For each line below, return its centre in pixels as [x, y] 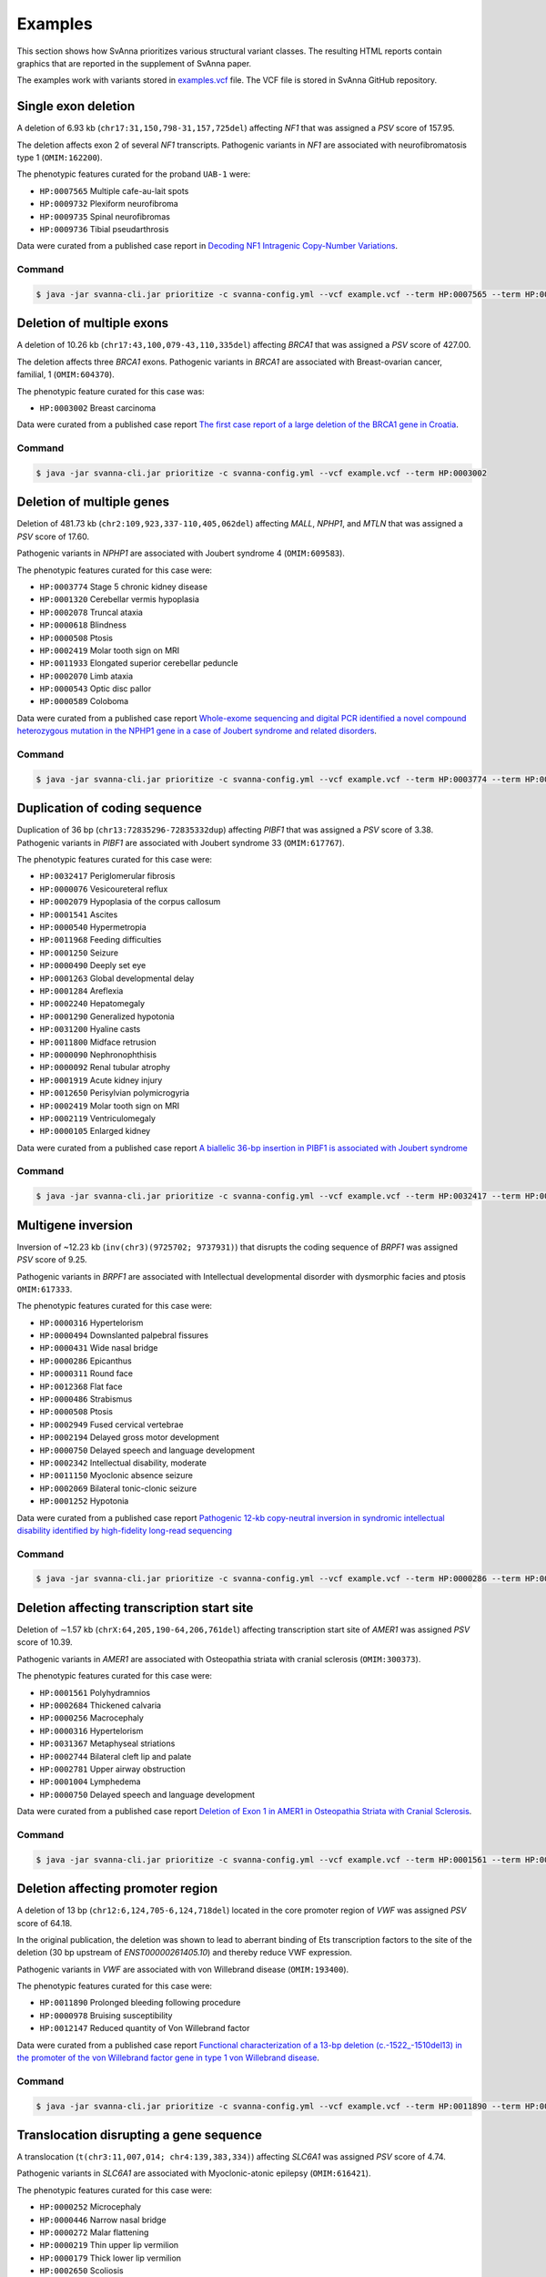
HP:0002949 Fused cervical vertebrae [111, 1424]
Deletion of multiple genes [93, 502]
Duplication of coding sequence [109, 808]
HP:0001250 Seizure [79, 953]
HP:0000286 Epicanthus [86, 1361]
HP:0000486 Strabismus [86, 1399]
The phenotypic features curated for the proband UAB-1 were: [133, 174]
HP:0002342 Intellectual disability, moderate [123, 1463]
